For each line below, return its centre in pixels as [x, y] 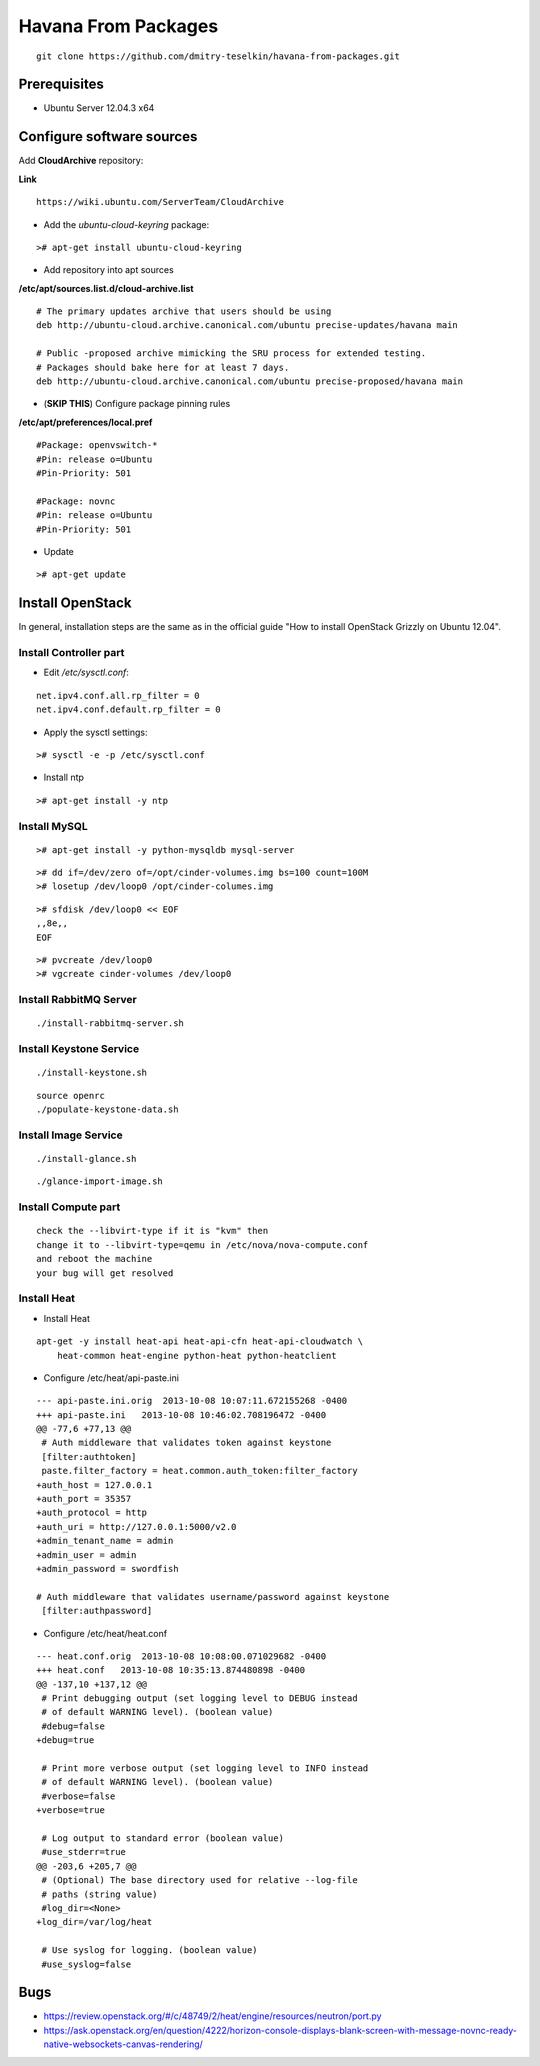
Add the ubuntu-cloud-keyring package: [126, 224]
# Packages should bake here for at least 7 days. [163, 367]
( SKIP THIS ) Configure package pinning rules [137, 404]
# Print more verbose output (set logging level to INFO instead [205, 1768]
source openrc [70, 1095]
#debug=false [73, 1726]
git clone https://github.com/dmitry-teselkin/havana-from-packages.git [218, 56]
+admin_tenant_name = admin [105, 1541]
